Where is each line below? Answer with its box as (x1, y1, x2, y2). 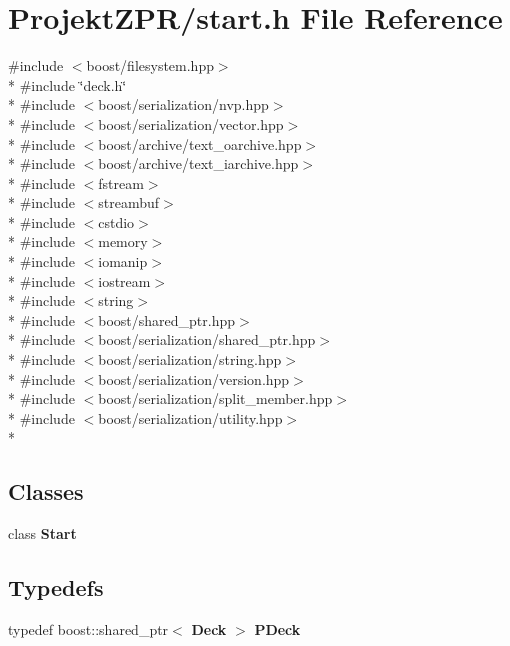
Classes (8, 476, 84, 507)
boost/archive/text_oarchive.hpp (98, 133, 302, 154)
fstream (98, 172, 144, 193)
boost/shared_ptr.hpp (98, 309, 236, 330)
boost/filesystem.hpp (86, 55, 214, 76)
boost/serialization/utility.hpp (98, 407, 283, 428)
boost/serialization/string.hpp (98, 349, 282, 370)
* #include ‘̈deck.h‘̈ (8, 74, 127, 95)
